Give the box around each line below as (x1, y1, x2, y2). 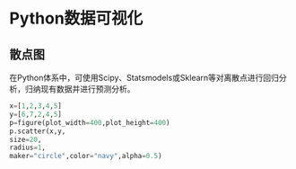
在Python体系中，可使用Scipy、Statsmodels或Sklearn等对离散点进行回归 (9, 73, 280, 83)
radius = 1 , (9, 143, 47, 153)
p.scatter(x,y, (9, 127, 66, 136)
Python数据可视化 (9, 8, 144, 29)
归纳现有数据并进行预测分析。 (24, 84, 135, 94)
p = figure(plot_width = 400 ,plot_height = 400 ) (9, 118, 170, 127)
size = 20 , (9, 135, 42, 144)
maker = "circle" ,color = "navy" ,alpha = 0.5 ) (9, 152, 163, 161)
